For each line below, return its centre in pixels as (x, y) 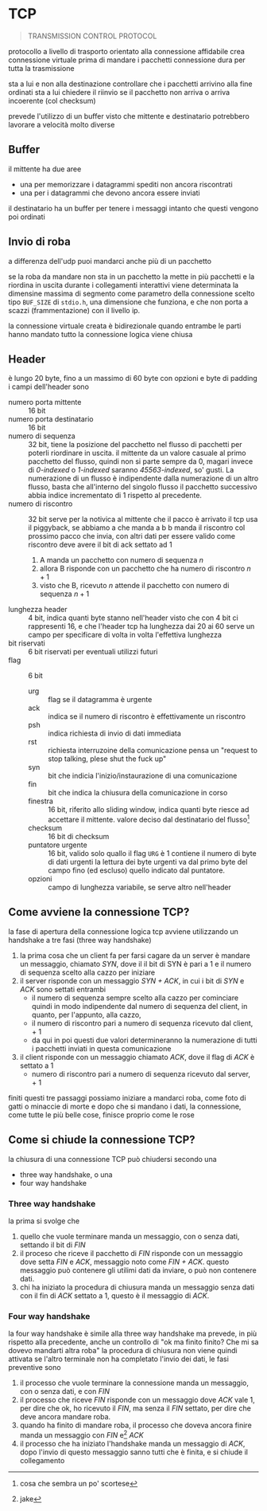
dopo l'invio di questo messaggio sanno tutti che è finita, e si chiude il (134, 1452)
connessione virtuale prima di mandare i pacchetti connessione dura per (127, 60)
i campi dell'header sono (49, 387)
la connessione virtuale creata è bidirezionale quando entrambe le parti (125, 326)
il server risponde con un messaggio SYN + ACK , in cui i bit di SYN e (132, 980)
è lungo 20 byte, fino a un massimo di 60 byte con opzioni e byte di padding (133, 379)
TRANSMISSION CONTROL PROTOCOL (92, 36)
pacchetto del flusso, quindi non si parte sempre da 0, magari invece (141, 461)
